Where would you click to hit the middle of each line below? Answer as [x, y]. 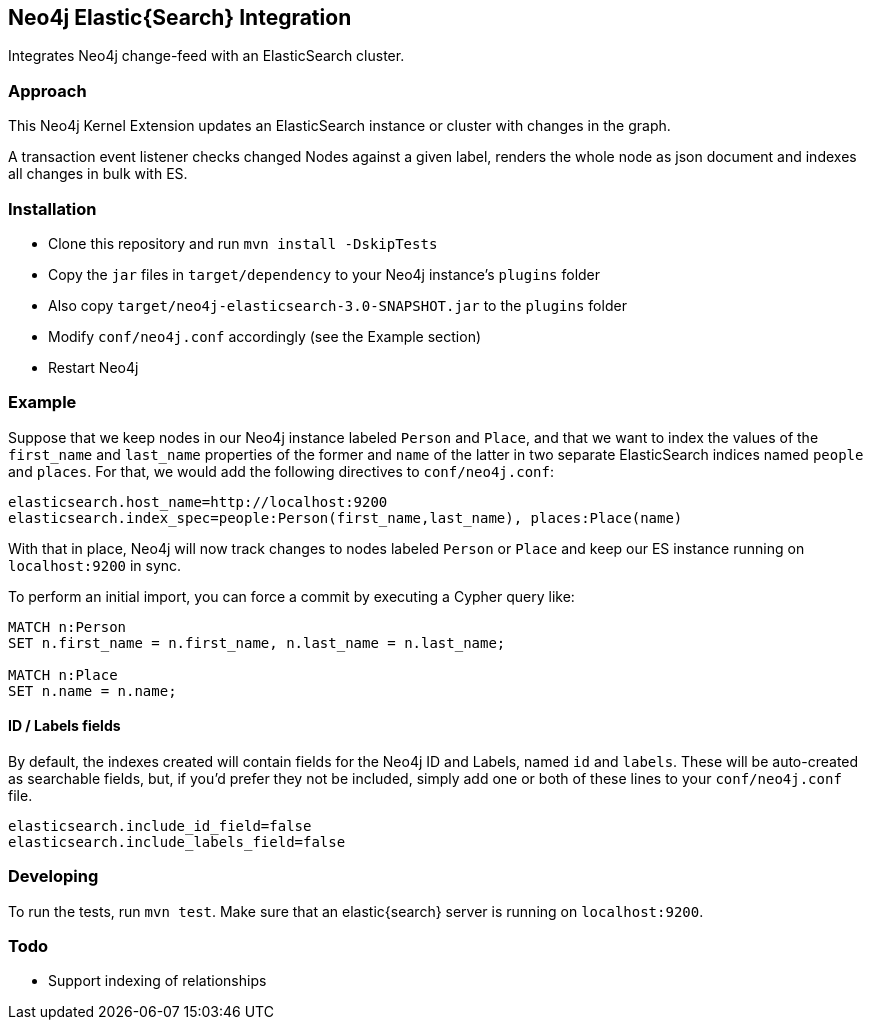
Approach [47, 90]
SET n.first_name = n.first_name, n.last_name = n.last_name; [257, 642]
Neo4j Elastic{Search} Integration [180, 17]
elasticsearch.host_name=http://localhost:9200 [198, 501]
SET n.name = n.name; [92, 690]
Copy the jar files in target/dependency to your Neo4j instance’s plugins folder [324, 274]
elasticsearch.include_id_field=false [160, 825]
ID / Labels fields [64, 726]
